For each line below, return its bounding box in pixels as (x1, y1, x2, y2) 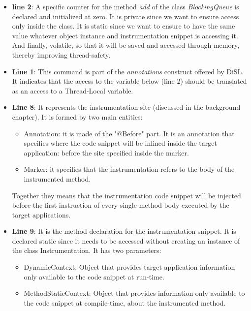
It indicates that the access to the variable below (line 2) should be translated (12, 76, 247, 86)
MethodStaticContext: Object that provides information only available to (24, 288, 245, 298)
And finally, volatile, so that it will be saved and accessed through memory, (12, 40, 240, 50)
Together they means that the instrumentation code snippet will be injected (12, 190, 241, 200)
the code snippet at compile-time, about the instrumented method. (24, 297, 226, 308)
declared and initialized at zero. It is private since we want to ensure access (12, 11, 239, 21)
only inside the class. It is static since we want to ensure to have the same (12, 21, 235, 31)
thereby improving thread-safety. (12, 49, 111, 60)
